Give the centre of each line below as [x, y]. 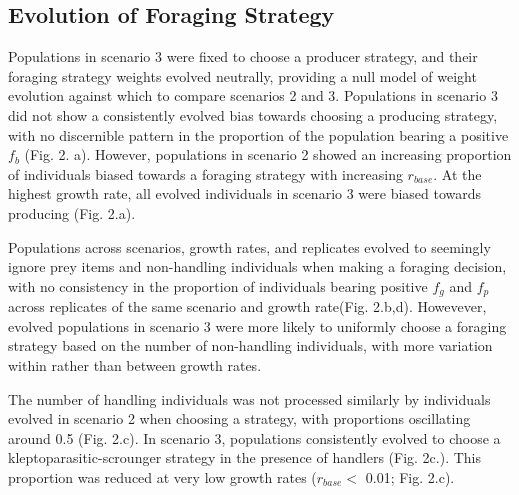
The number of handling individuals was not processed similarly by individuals [249, 398]
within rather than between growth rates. [135, 364]
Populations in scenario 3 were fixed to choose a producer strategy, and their [243, 56]
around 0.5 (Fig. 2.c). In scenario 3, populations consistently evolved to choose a [254, 437]
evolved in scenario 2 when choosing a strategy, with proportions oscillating [239, 418]
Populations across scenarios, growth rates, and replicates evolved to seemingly [249, 246]
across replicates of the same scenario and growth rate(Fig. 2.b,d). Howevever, [247, 306]
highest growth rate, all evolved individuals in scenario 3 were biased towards [245, 193]
